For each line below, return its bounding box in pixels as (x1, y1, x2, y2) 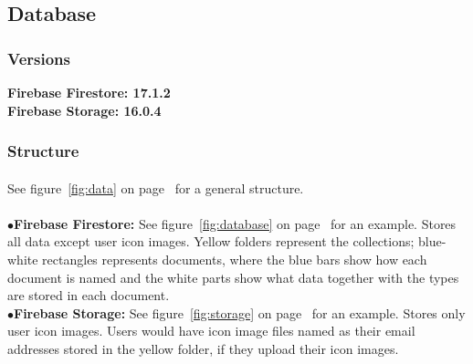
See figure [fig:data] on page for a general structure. (7, 178, 304, 197)
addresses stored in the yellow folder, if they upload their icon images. (7, 338, 399, 358)
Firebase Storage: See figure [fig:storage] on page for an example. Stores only (14, 303, 466, 322)
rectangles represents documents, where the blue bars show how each (42, 250, 427, 268)
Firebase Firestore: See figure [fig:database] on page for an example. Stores (14, 213, 457, 233)
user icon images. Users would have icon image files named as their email (7, 321, 415, 340)
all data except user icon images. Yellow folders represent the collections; (7, 232, 415, 251)
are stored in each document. (7, 286, 170, 305)
